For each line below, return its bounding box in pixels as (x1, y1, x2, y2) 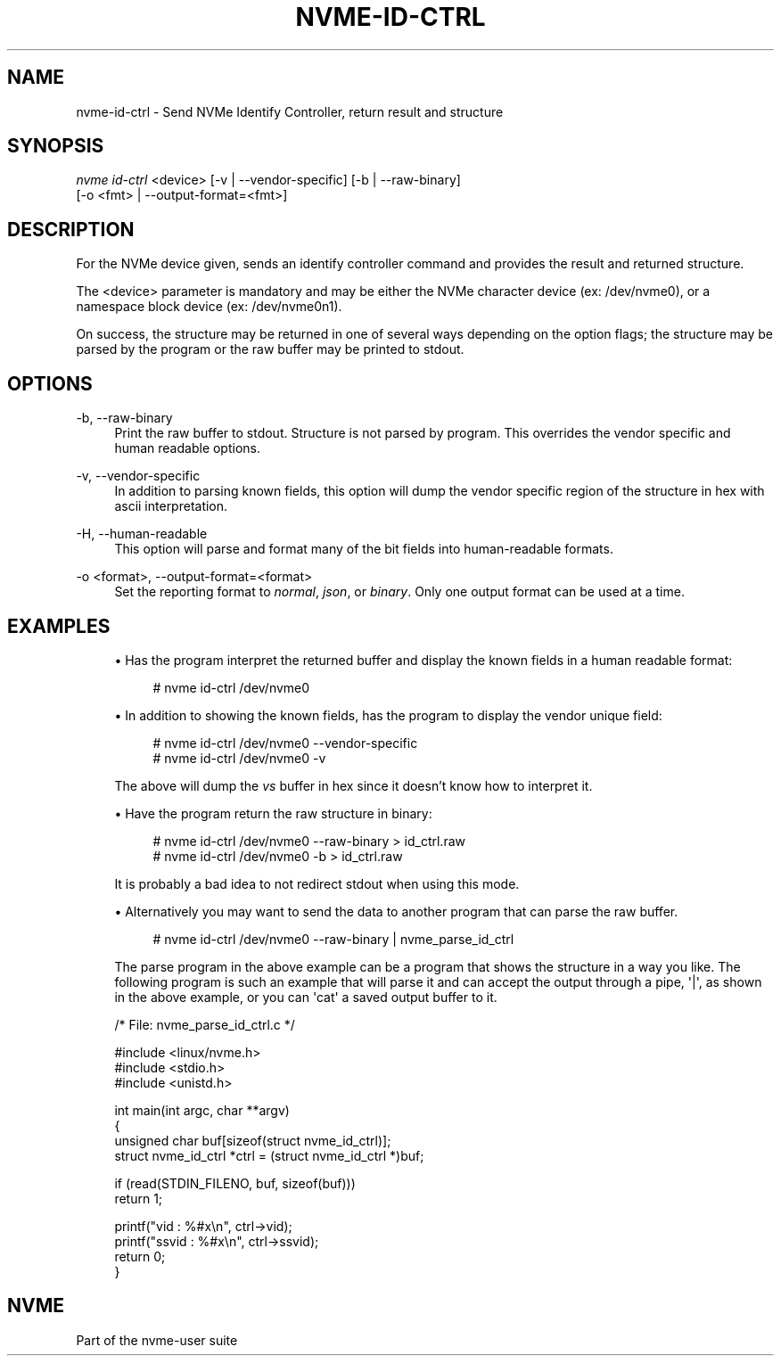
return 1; (114, 1190, 163, 1206)
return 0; (114, 1248, 166, 1264)
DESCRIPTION (7, 218, 135, 241)
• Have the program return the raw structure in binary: (114, 805, 432, 821)
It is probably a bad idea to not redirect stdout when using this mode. (114, 875, 520, 891)
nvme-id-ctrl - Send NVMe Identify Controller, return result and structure (76, 103, 504, 119)
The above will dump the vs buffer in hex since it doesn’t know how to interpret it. (114, 777, 593, 793)
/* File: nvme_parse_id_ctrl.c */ (114, 1016, 295, 1032)
